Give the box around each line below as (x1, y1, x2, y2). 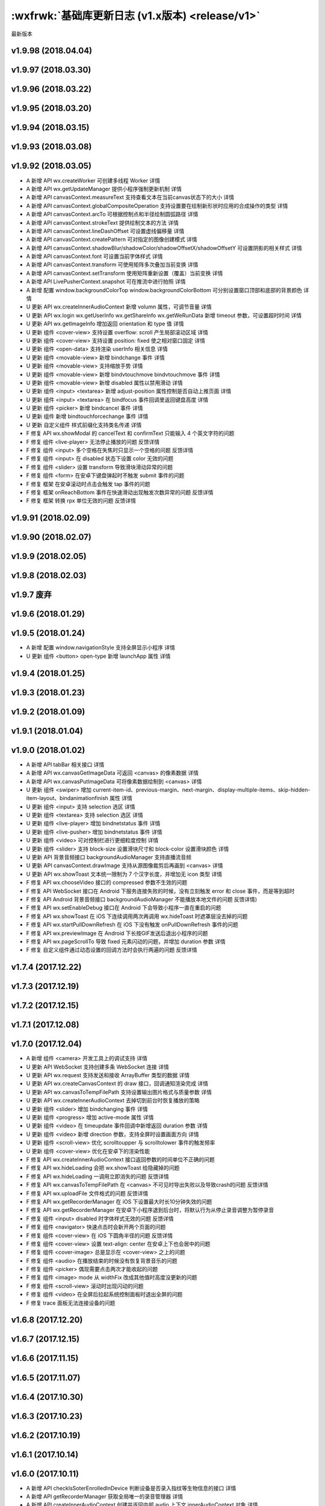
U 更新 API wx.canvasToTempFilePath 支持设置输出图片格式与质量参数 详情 (26, 1088, 212, 1096)
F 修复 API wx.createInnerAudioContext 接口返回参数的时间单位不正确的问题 (26, 1156, 215, 1163)
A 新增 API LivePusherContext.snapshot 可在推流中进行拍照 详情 (26, 278, 186, 286)
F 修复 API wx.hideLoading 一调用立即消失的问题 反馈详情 (26, 1172, 169, 1180)
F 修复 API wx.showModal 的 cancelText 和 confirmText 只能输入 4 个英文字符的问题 (26, 430, 235, 437)
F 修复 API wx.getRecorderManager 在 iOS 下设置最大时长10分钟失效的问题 (26, 1198, 212, 1205)
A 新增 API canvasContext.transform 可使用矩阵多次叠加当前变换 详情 (26, 261, 199, 268)
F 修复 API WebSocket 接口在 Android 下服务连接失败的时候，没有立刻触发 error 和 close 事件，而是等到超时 (26, 887, 295, 895)
